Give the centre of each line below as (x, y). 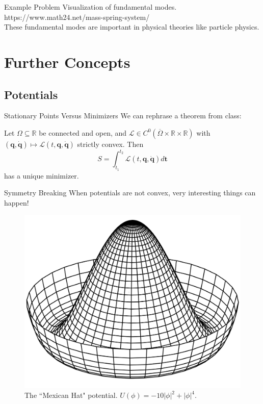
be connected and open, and (83, 132)
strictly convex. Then (110, 144)
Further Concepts (67, 61)
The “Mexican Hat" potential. (71, 395)
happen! (17, 202)
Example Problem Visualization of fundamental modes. (90, 7)
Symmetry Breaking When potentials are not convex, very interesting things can (130, 193)
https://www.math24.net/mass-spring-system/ (77, 17)
